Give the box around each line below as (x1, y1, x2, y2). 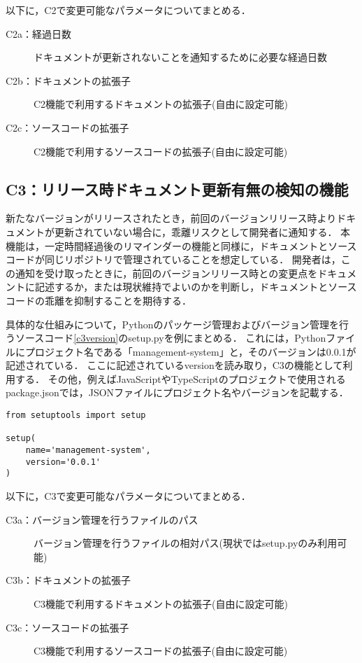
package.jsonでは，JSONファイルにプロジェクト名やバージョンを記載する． (6, 385, 349, 400)
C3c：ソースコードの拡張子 (6, 620, 129, 634)
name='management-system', (25, 445, 151, 456)
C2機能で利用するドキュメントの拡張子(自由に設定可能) (34, 97, 288, 111)
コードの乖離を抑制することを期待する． (6, 293, 191, 307)
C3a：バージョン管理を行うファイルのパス (6, 512, 198, 526)
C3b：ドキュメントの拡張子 (6, 573, 131, 587)
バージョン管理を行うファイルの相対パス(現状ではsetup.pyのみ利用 (34, 536, 338, 550)
